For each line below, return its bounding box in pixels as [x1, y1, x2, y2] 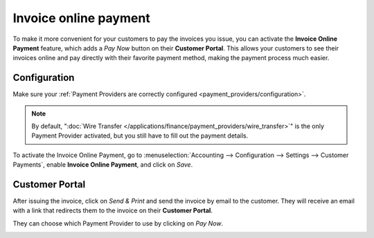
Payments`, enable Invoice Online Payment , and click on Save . [12, 161, 193, 169]
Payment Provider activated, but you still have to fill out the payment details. [31, 131, 249, 140]
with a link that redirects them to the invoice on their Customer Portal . [12, 206, 213, 214]
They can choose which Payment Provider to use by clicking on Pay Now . [12, 219, 224, 228]
